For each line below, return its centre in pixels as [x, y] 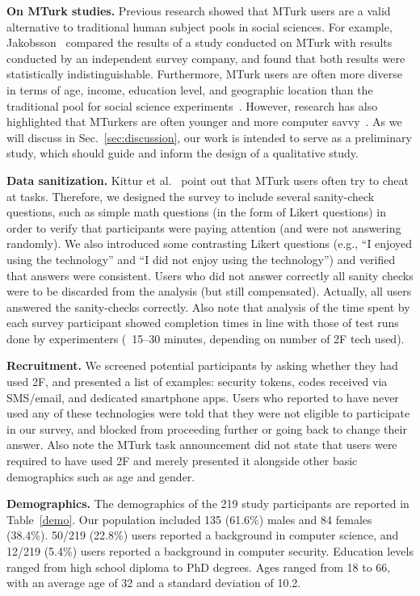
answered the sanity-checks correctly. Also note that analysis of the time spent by [208, 306]
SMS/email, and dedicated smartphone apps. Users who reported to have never [203, 397]
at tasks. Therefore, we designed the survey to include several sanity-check [191, 196]
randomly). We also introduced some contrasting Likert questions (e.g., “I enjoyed [210, 243]
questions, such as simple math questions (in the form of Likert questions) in [196, 212]
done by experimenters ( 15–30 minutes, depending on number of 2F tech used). [206, 338]
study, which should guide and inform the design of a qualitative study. [183, 153]
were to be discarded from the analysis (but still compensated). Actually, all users [209, 291]
